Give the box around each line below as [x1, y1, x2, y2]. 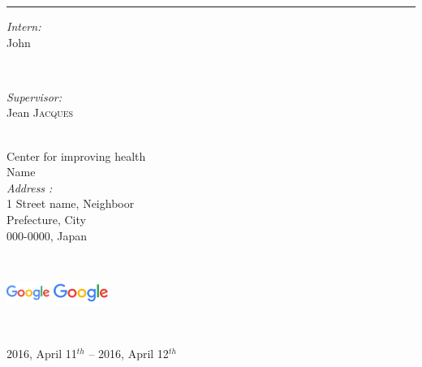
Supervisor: [6, 88, 62, 105]
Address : [6, 179, 53, 196]
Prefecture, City [6, 210, 86, 227]
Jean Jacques [6, 104, 74, 121]
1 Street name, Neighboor [6, 195, 135, 212]
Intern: [6, 18, 41, 34]
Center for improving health [6, 147, 146, 164]
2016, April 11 [6, 345, 77, 362]
